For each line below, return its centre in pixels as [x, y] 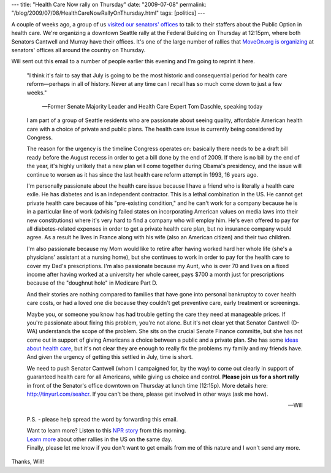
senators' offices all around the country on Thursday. [78, 50]
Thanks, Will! [28, 462]
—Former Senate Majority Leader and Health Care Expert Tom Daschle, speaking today [152, 106]
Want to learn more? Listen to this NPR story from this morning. [106, 431]
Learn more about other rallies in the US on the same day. [100, 439]
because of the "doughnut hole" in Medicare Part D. [92, 283]
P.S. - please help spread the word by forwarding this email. [102, 419]
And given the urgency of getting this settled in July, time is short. [110, 357]
